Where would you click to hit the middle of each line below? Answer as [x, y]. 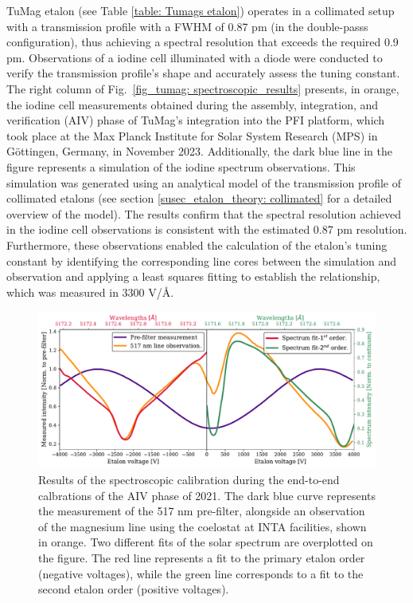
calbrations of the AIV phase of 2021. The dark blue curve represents [207, 495]
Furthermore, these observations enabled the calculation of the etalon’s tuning [197, 244]
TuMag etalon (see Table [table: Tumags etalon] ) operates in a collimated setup [201, 10]
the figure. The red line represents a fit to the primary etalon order [202, 557]
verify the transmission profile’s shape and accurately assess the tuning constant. [203, 73]
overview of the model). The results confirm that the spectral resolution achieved [204, 213]
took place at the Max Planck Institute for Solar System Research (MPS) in [192, 135]
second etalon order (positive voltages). [134, 589]
